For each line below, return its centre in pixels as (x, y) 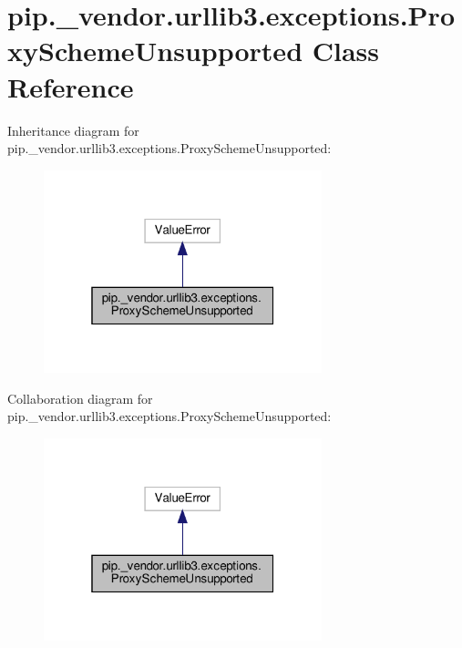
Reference (71, 86)
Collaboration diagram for (80, 398)
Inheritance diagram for (73, 130)
